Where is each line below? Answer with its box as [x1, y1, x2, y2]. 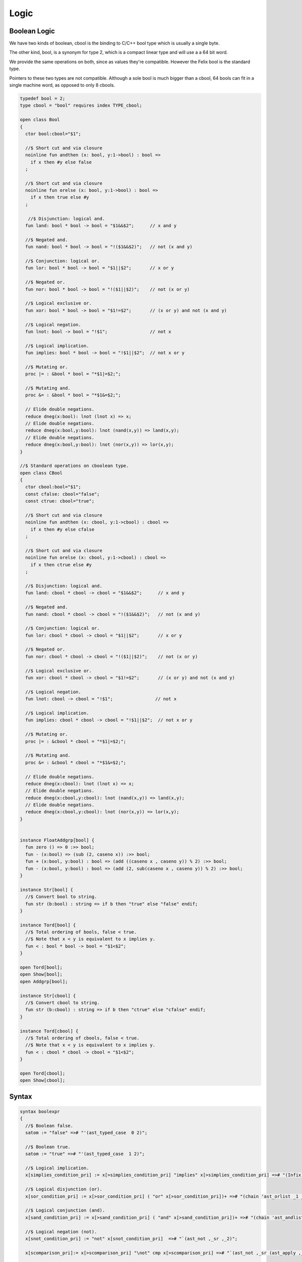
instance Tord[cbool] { [20, 1028, 79, 1034]
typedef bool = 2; [20, 96, 65, 101]
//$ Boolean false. [25, 1123, 73, 1128]
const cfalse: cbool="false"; [25, 491, 100, 497]
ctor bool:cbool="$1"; [25, 131, 82, 136]
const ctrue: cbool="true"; [25, 498, 95, 504]
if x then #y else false [30, 159, 92, 165]
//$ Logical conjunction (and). [25, 1207, 105, 1214]
